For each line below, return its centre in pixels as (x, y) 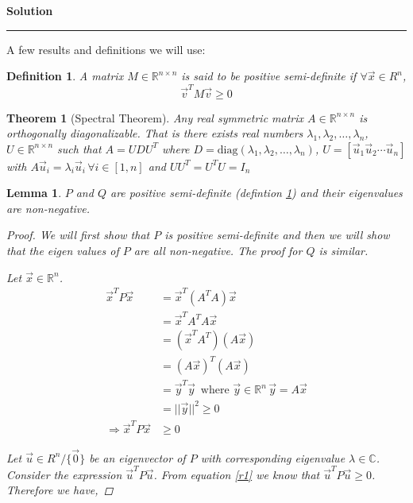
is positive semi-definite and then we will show (277, 235)
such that (79, 148)
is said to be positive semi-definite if (269, 76)
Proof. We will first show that (78, 235)
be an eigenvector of (137, 457)
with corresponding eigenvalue (273, 457)
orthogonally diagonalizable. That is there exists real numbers (155, 133)
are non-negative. (48, 208)
